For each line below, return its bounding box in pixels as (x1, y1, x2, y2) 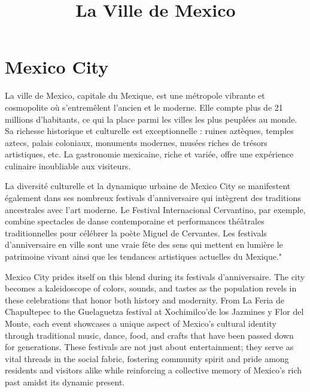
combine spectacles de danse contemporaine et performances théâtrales (5, 215, 265, 227)
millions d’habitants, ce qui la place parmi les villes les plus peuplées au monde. (5, 113, 297, 125)
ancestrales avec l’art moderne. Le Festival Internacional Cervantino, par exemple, (5, 203, 306, 215)
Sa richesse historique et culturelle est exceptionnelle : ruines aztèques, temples (5, 124, 294, 137)
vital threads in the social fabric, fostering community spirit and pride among (5, 352, 289, 364)
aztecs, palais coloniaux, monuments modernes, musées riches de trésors (5, 136, 268, 148)
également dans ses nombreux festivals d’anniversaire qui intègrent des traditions (5, 192, 301, 204)
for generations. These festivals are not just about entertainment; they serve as (5, 341, 294, 353)
